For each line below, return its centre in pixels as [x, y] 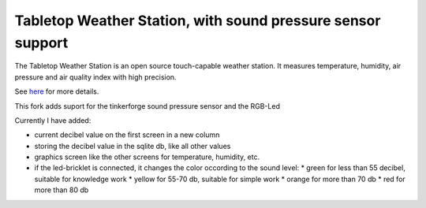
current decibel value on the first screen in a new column [127, 135]
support [41, 43]
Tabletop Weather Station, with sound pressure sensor [198, 20]
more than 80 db [62, 190]
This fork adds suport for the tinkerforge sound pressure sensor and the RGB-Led [147, 106]
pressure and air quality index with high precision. [95, 77]
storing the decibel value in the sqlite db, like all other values [133, 146]
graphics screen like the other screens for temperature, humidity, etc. [147, 157]
